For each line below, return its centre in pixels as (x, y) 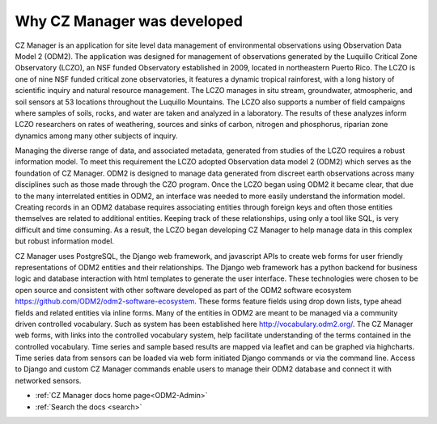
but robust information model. (65, 241)
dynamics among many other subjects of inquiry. (96, 136)
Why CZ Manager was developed (129, 21)
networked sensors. (48, 380)
